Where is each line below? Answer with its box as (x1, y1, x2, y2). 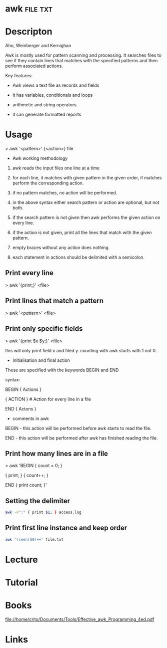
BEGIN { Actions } (5, 386, 41, 392)
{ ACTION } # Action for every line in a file (5, 396, 91, 402)
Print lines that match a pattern (5, 297, 104, 305)
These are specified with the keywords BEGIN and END (5, 367, 119, 373)
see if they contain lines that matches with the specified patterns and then (5, 58, 158, 64)
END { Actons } (5, 405, 36, 411)
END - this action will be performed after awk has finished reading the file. (5, 435, 158, 441)
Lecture (5, 554, 38, 565)
